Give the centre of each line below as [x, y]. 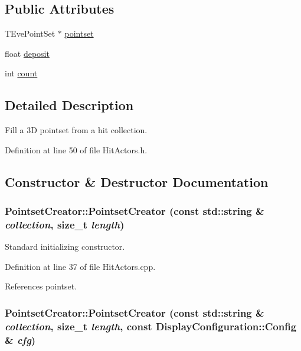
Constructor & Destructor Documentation [137, 181]
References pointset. [41, 286]
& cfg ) [20, 339]
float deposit [27, 53]
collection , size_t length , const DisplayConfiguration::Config [151, 326]
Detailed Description [69, 105]
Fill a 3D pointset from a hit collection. [76, 130]
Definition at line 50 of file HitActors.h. [76, 149]
